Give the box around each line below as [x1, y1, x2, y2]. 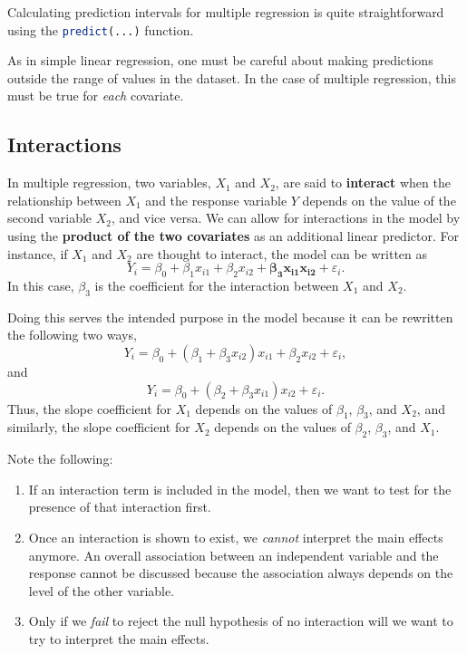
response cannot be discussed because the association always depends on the [28, 563, 453, 582]
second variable [7, 208, 92, 227]
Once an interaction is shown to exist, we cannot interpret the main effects [28, 527, 443, 546]
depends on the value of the [302, 190, 456, 209]
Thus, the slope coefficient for [7, 399, 172, 418]
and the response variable [145, 190, 287, 209]
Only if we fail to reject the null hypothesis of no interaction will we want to [28, 611, 453, 630]
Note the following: [7, 449, 113, 468]
